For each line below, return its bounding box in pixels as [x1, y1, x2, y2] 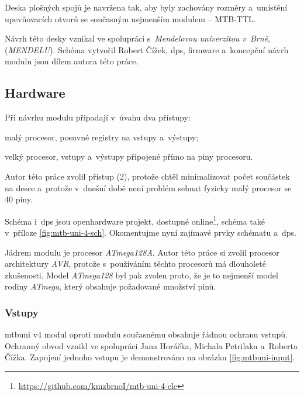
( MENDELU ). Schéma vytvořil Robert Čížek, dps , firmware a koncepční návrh [5, 43, 289, 56]
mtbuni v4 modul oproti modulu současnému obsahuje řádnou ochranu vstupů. [5, 328, 288, 340]
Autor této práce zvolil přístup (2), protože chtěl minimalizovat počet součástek [5, 170, 290, 182]
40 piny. [5, 193, 33, 205]
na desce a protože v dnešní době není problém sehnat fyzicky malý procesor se [5, 181, 292, 194]
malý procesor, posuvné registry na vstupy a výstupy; [5, 130, 199, 143]
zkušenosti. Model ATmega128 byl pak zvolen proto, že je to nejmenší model [5, 268, 278, 281]
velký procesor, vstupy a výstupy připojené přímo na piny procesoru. [5, 150, 253, 163]
